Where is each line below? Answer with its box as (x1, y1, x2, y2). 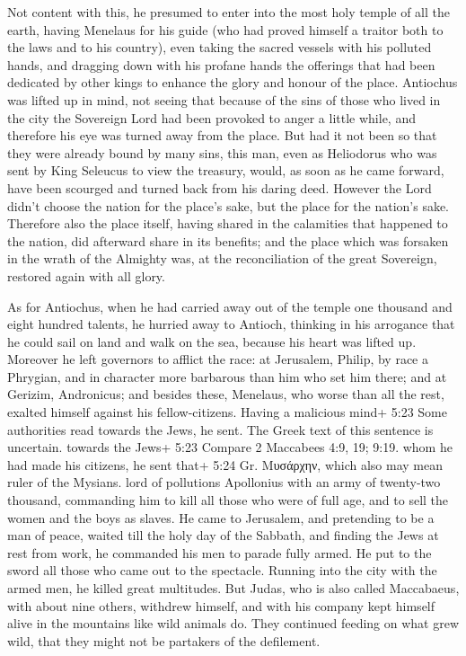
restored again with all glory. (7, 266, 165, 285)
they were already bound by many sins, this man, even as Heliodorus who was (7, 143, 437, 162)
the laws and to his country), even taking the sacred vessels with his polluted (7, 38, 432, 57)
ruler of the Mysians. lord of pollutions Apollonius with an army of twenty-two (7, 473, 441, 492)
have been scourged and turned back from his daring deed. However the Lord (7, 178, 432, 197)
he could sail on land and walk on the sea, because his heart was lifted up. (7, 332, 417, 350)
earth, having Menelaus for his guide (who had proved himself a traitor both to (7, 20, 444, 39)
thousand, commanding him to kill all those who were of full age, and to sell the (7, 491, 449, 510)
